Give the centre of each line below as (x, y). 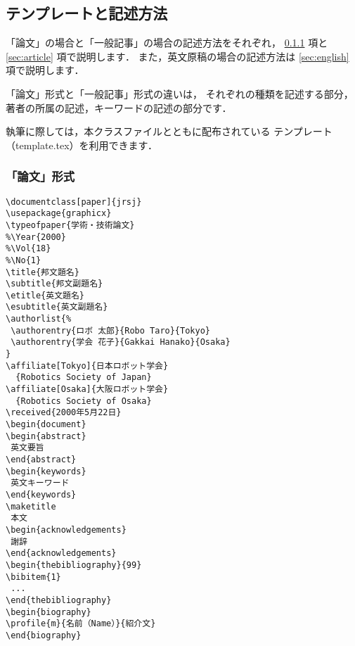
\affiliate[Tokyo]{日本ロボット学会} (87, 366)
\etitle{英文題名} (45, 295)
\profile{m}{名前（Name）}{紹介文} (81, 624)
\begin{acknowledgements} (66, 530)
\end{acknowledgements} (61, 553)
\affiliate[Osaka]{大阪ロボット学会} (87, 389)
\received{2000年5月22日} (64, 413)
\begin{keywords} (46, 471)
